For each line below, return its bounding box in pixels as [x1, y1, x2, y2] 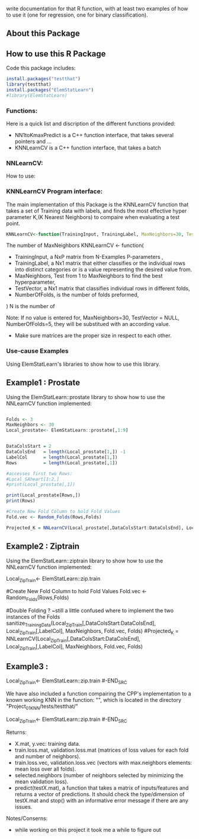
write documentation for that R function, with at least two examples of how [6, 5, 188, 12]
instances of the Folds [6, 613, 60, 620]
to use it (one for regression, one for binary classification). [6, 11, 148, 18]
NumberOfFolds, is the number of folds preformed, [14, 291, 139, 299]
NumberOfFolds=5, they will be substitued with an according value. [6, 321, 171, 328]
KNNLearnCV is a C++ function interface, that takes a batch [14, 144, 161, 151]
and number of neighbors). [14, 752, 81, 759]
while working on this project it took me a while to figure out [14, 826, 161, 833]
